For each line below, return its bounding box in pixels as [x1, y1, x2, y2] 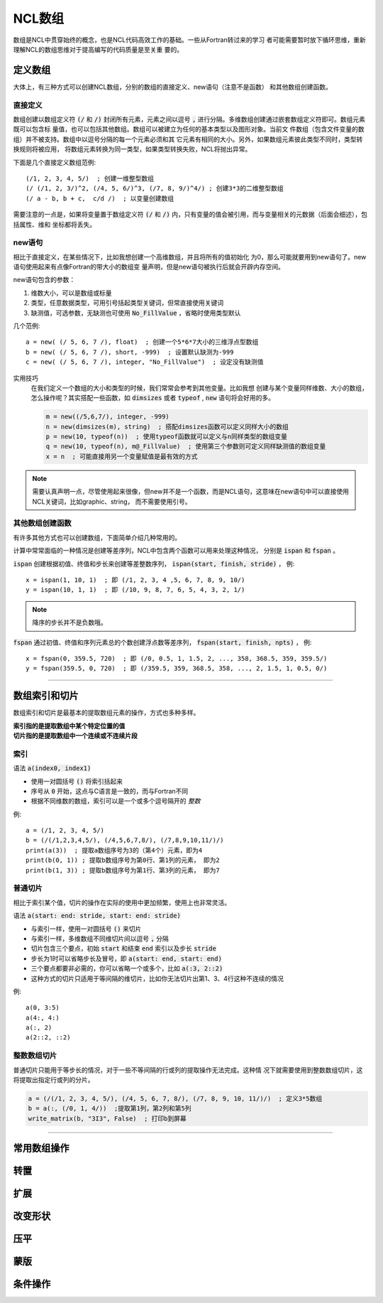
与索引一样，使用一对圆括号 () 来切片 [30, 924, 142, 933]
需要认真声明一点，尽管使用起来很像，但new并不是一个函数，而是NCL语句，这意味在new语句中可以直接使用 [32, 487, 349, 496]
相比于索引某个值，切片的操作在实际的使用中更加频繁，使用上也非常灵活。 [13, 898, 231, 907]
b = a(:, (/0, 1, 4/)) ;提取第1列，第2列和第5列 [28, 1105, 191, 1113]
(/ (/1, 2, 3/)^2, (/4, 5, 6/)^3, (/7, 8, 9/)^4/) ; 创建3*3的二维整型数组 [26, 185, 284, 193]
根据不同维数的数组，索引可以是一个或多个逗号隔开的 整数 [30, 796, 201, 806]
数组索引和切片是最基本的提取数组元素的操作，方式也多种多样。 [13, 708, 200, 717]
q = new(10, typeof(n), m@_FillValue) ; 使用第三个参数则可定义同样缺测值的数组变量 [45, 443, 326, 450]
